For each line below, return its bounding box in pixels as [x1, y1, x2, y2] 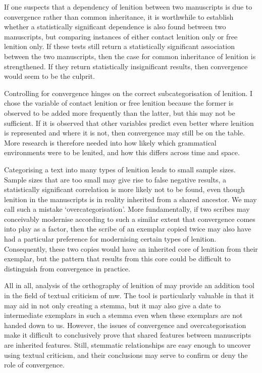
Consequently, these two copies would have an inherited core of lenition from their [4, 243, 258, 254]
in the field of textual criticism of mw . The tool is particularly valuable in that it [4, 290, 254, 301]
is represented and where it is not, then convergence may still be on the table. [4, 127, 245, 138]
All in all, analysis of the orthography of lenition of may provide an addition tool [4, 280, 254, 291]
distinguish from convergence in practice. [4, 263, 130, 273]
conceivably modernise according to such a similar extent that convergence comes [4, 213, 255, 224]
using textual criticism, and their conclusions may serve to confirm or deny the [4, 349, 248, 360]
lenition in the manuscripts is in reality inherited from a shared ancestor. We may [4, 194, 257, 204]
